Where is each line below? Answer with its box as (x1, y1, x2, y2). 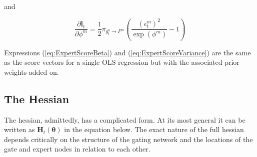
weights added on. (4, 66, 59, 77)
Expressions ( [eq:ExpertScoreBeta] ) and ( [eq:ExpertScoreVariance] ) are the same (4, 47, 251, 57)
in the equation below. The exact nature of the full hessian (64, 124, 244, 135)
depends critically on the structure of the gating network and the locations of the (4, 134, 253, 144)
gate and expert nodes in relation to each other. (4, 144, 150, 154)
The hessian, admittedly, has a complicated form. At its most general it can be (4, 114, 245, 125)
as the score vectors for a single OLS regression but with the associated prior (4, 57, 239, 67)
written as (4, 124, 35, 135)
